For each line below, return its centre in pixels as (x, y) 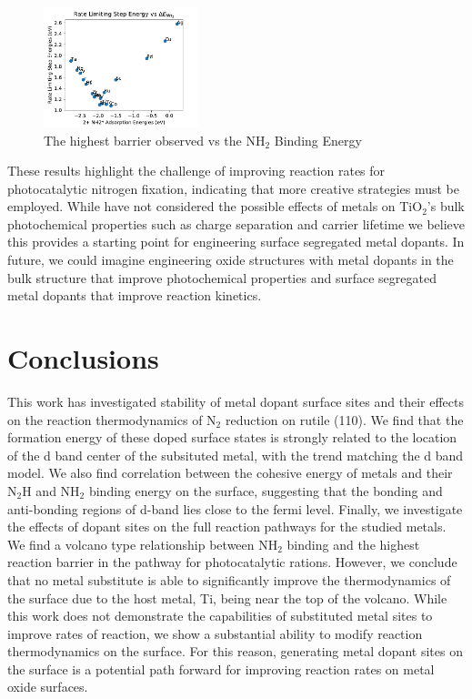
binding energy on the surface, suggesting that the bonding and (266, 490)
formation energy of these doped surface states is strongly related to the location (232, 437)
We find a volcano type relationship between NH (143, 544)
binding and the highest (353, 544)
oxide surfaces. (48, 687)
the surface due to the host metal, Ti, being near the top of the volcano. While (227, 598)
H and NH (51, 490)
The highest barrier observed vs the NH (155, 140)
